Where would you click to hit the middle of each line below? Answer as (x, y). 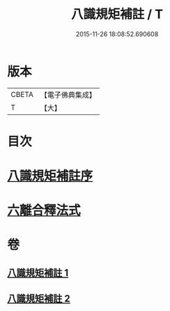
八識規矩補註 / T (117, 14)
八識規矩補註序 (50, 176)
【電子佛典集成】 (68, 95)
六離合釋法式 (44, 211)
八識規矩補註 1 (38, 273)
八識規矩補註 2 (39, 299)
